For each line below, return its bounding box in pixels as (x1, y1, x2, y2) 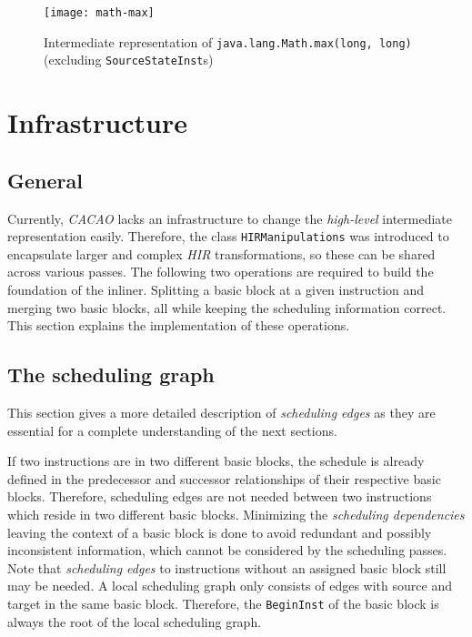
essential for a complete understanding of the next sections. (7, 420, 337, 440)
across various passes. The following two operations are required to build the (7, 262, 434, 281)
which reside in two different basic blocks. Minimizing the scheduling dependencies (7, 504, 465, 523)
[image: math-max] (44, 6, 155, 19)
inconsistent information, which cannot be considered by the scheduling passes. (7, 541, 447, 560)
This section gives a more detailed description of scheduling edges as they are (7, 402, 436, 421)
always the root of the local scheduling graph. (7, 612, 262, 631)
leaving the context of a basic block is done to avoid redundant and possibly (7, 522, 432, 541)
